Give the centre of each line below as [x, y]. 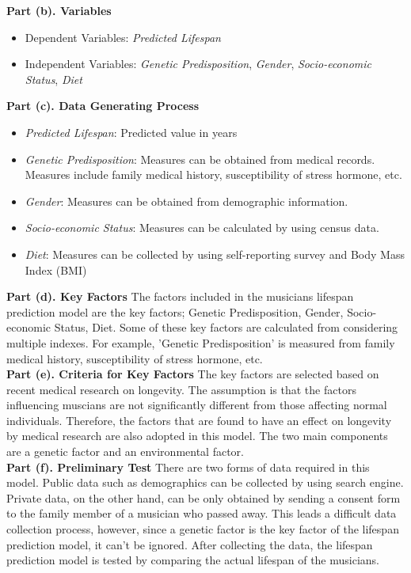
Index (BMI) [56, 269]
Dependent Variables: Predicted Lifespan [123, 37]
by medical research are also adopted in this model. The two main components [197, 436]
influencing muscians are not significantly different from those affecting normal [197, 405]
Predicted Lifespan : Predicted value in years [131, 132]
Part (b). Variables [59, 10]
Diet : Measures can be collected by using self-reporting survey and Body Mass [215, 254]
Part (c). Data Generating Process [103, 106]
